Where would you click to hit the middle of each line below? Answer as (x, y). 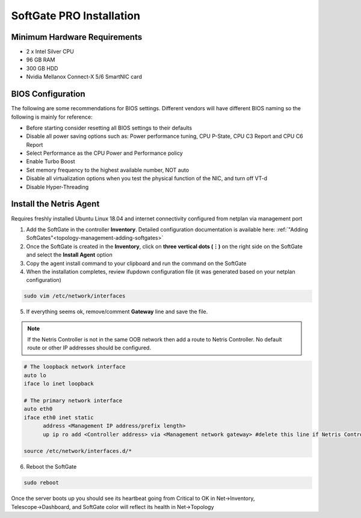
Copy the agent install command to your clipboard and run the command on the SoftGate (136, 263)
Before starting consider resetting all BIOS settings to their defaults (109, 128)
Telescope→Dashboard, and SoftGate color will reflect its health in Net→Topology (113, 507)
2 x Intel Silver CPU (50, 52)
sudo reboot (42, 483)
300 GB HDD (42, 68)
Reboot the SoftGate (51, 467)
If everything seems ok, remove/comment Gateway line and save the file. (117, 312)
